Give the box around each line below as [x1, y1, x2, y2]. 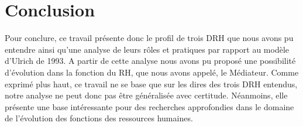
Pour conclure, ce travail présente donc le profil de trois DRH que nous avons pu [5, 32, 294, 44]
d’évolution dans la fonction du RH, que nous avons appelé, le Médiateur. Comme [5, 66, 299, 78]
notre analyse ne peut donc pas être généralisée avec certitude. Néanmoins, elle [5, 89, 288, 101]
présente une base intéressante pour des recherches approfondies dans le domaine [5, 100, 294, 113]
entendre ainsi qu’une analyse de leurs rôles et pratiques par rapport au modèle [5, 43, 290, 55]
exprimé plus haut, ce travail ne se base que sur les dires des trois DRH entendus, [5, 77, 298, 90]
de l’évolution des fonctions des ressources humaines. [5, 112, 193, 124]
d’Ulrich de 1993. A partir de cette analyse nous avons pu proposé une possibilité [5, 55, 296, 67]
